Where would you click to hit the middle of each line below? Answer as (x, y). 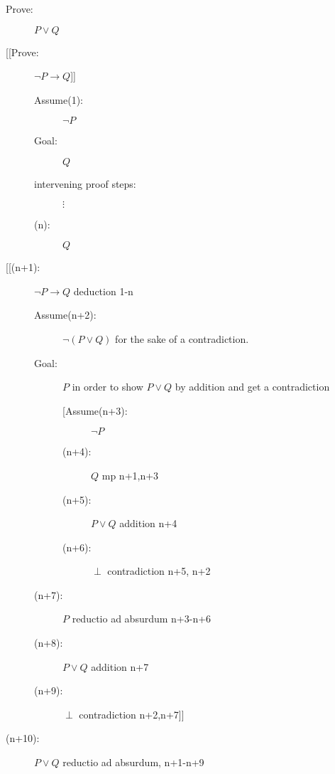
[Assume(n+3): (95, 410)
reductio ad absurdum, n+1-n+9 (133, 762)
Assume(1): (59, 99)
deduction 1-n (103, 291)
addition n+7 (120, 666)
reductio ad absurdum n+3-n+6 (142, 619)
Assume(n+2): (65, 315)
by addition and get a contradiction (252, 387)
